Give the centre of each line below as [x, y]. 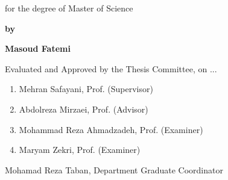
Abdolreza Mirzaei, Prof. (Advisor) [84, 109]
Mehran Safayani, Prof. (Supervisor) [86, 89]
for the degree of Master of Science [69, 8]
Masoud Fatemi [38, 48]
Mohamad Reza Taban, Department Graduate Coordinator [114, 169]
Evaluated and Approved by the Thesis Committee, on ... [111, 68]
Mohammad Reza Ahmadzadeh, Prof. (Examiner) [111, 129]
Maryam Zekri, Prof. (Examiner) [80, 150]
